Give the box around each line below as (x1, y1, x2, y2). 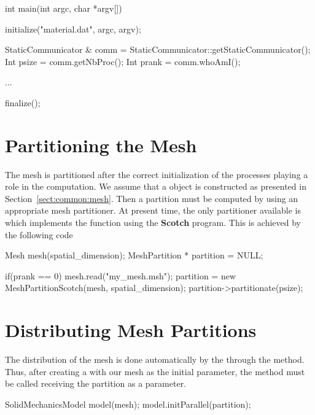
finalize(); (5, 96, 41, 109)
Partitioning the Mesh (5, 132, 197, 157)
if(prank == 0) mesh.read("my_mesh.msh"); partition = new (5, 269, 236, 282)
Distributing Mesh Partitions (5, 317, 257, 343)
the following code (5, 228, 73, 241)
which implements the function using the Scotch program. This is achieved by (5, 216, 301, 229)
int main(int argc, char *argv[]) (5, 2, 122, 14)
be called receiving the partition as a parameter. (5, 377, 187, 390)
